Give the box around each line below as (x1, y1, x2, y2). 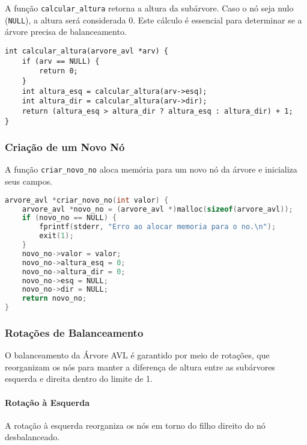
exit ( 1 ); (39, 232, 74, 241)
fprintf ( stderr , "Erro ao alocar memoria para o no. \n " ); (39, 222, 276, 232)
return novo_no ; (22, 294, 87, 303)
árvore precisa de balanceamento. (5, 25, 127, 38)
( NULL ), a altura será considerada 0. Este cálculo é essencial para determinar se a (5, 13, 302, 26)
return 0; (39, 67, 78, 76)
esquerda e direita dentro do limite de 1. (5, 372, 153, 385)
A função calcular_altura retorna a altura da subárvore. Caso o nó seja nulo (5, 2, 294, 14)
